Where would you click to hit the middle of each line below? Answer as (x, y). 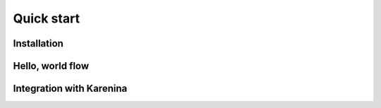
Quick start (47, 18)
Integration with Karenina (70, 89)
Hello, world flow (51, 66)
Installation (38, 43)
